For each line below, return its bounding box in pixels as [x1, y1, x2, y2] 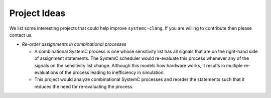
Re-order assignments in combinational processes [22, 41, 126, 47]
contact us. [9, 32, 33, 38]
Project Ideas [9, 8, 66, 19]
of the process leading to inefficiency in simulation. [59, 69, 165, 75]
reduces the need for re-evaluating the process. [34, 83, 134, 89]
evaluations [34, 69, 59, 75]
